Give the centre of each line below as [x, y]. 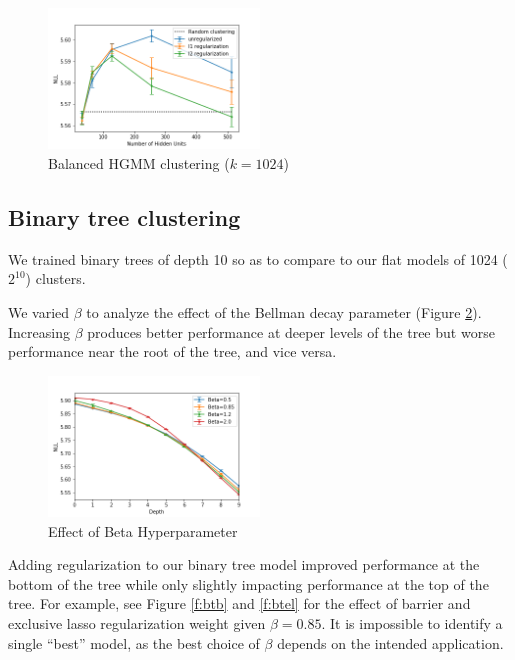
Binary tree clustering [124, 216]
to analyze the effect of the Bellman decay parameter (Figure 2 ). [284, 311]
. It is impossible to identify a [412, 622]
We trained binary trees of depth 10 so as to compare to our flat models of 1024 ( [258, 258]
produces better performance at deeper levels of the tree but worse [291, 331]
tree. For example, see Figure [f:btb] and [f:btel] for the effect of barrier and [239, 603]
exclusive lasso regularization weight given [137, 622]
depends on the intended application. [390, 642]
